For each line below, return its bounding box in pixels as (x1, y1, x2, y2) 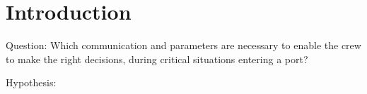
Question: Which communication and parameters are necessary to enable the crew (6, 38, 361, 53)
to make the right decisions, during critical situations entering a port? (6, 51, 308, 66)
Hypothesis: (6, 75, 57, 90)
